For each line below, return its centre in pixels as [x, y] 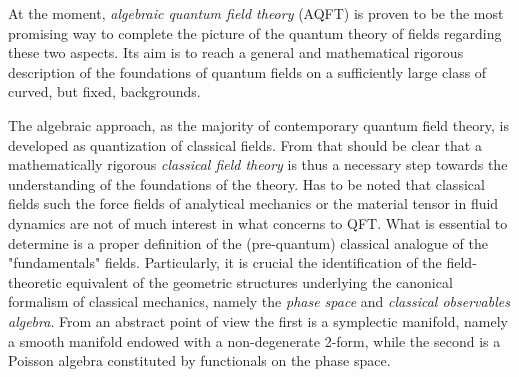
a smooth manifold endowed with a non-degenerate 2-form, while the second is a [254, 340]
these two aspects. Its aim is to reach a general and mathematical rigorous [236, 52]
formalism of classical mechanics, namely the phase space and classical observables [259, 301]
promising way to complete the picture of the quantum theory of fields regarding [255, 32]
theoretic [35, 281]
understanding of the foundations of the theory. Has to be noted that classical [246, 183]
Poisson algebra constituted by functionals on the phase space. [199, 360]
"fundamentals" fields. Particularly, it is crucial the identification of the [225, 262]
